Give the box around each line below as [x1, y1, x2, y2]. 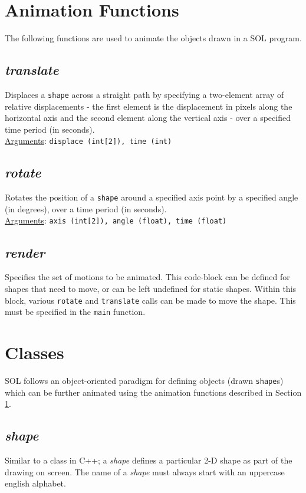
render [5, 243, 45, 261]
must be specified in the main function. [5, 305, 146, 318]
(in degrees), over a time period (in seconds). [5, 202, 167, 215]
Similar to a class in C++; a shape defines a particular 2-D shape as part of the [5, 454, 292, 466]
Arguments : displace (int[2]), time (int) [5, 134, 172, 147]
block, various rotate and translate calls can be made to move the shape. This [5, 294, 296, 306]
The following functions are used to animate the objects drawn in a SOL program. [5, 32, 302, 44]
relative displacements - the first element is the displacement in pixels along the [5, 100, 292, 112]
